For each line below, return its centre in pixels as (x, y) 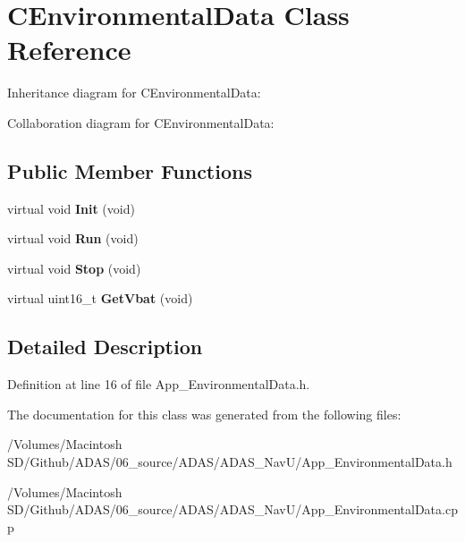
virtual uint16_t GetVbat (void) (100, 298)
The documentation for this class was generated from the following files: (204, 414)
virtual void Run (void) (73, 238)
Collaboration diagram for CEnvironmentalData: (141, 122)
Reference (69, 50)
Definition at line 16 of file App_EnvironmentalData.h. (159, 384)
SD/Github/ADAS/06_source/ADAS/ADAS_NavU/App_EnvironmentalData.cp (232, 509)
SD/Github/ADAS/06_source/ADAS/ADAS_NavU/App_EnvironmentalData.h (230, 462)
